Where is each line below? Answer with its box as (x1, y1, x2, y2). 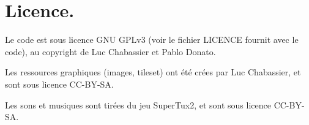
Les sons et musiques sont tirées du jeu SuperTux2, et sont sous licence (5, 98, 271, 111)
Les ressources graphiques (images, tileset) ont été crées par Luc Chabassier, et (5, 66, 301, 78)
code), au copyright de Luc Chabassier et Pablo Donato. (5, 45, 216, 58)
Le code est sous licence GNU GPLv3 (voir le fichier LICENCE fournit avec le (5, 33, 299, 46)
